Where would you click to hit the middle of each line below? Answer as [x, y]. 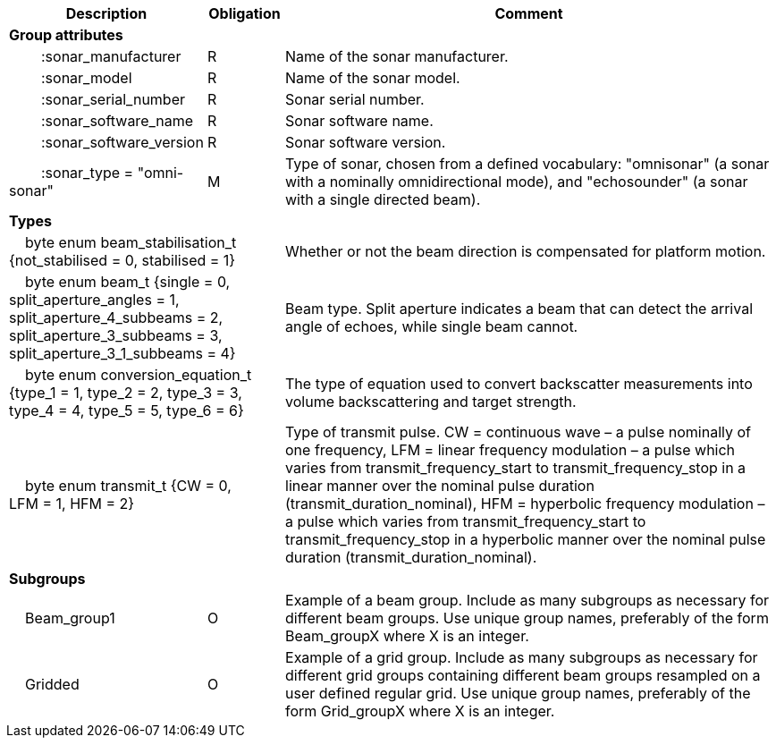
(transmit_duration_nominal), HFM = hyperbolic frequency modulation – [525, 504]
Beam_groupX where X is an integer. [407, 636]
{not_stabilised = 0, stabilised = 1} [122, 260]
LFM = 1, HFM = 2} [72, 504]
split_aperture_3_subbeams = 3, [116, 335]
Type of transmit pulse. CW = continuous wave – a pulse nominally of [518, 432]
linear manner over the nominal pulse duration [440, 486]
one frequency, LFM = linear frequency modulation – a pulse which [510, 450]
